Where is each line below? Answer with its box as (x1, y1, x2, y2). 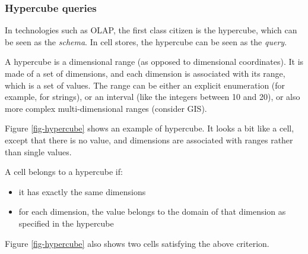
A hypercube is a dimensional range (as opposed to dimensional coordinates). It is (5, 55, 304, 68)
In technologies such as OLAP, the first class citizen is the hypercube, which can (5, 24, 297, 36)
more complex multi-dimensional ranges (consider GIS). (5, 102, 207, 114)
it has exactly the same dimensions (18, 185, 146, 197)
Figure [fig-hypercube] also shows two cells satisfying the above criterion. (5, 237, 269, 249)
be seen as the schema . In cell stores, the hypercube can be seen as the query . (5, 35, 287, 48)
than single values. (5, 145, 72, 158)
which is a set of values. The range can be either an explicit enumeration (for (5, 79, 285, 91)
